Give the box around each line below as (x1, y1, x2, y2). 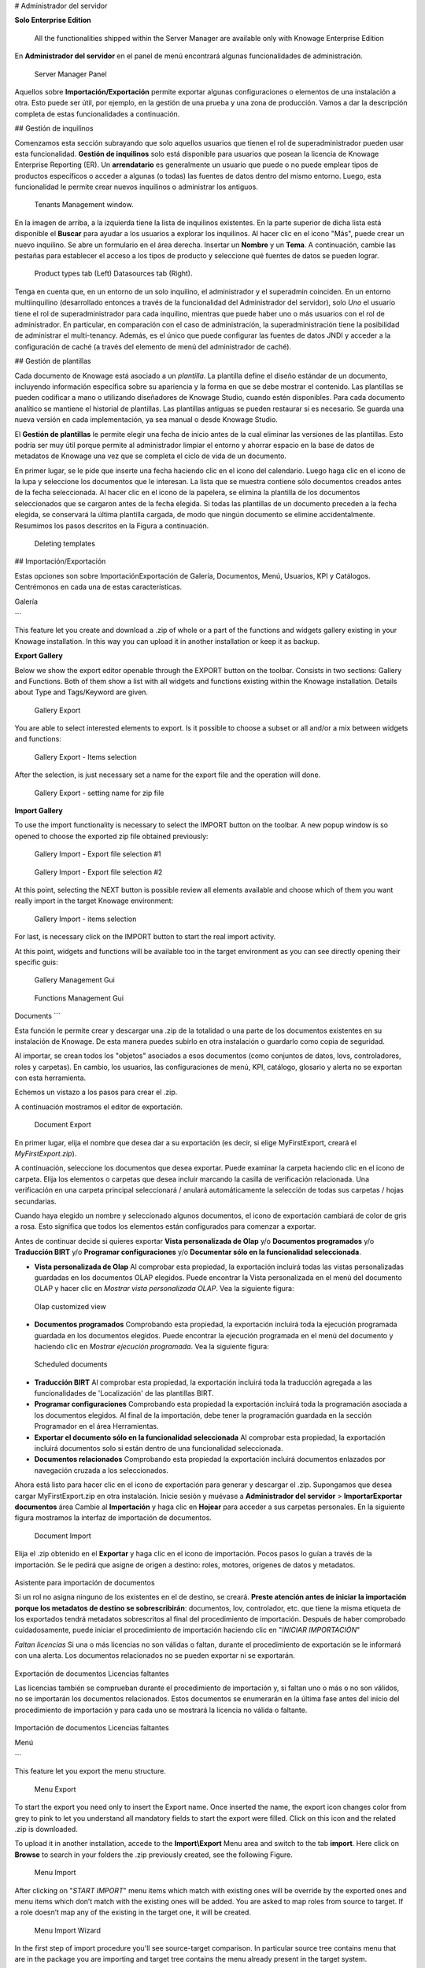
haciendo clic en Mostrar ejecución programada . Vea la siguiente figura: (34, 1341, 269, 1351)
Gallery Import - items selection (34, 914, 137, 923)
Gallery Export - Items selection (34, 752, 137, 761)
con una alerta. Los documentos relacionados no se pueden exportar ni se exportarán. (14, 1651, 295, 1660)
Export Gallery (14, 651, 63, 660)
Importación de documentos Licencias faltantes (14, 1723, 169, 1733)
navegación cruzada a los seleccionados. (34, 1465, 168, 1475)
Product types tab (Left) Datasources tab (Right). (34, 268, 193, 279)
